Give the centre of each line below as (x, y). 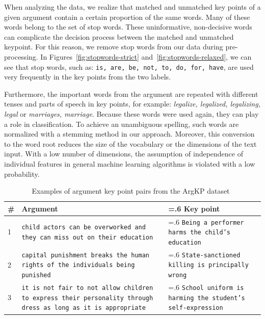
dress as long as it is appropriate (84, 308)
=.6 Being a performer (206, 221)
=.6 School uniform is (206, 287)
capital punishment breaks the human (85, 255)
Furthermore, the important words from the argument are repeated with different (131, 94)
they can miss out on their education (87, 238)
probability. (22, 174)
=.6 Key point (194, 208)
